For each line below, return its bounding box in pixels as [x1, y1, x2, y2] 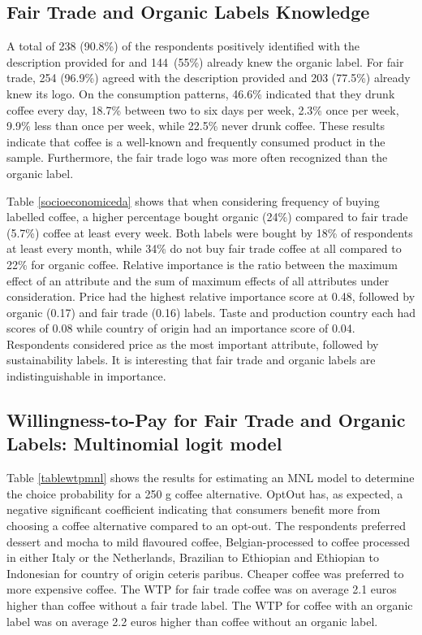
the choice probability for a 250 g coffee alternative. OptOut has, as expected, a [6, 485, 403, 502]
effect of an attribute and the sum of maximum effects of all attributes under [6, 272, 390, 289]
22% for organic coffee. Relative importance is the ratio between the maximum [6, 255, 398, 272]
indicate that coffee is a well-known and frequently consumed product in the [6, 133, 385, 150]
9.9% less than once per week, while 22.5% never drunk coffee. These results [6, 117, 385, 134]
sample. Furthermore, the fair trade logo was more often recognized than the [6, 149, 388, 166]
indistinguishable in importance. [6, 368, 166, 385]
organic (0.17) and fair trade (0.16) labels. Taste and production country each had [6, 303, 416, 320]
